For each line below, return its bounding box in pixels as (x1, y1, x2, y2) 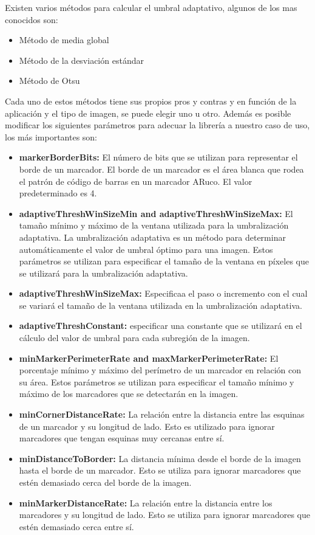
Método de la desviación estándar (19, 53, 144, 66)
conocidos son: (5, 13, 58, 26)
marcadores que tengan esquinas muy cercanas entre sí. (19, 432, 225, 444)
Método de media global (19, 33, 109, 46)
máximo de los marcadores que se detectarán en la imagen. (19, 387, 239, 400)
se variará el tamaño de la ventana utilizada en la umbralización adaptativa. (19, 299, 302, 311)
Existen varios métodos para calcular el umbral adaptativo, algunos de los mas (5, 1, 297, 13)
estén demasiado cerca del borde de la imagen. (19, 476, 192, 488)
